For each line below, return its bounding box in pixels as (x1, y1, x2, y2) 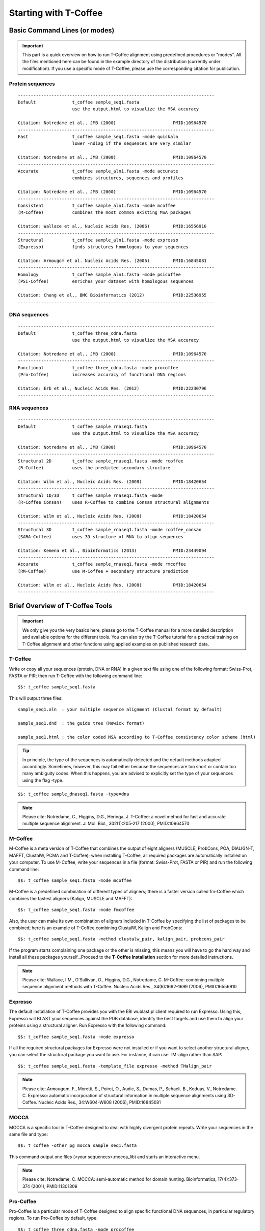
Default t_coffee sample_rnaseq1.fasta (18, 423, 147, 429)
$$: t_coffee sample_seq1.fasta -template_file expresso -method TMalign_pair (18, 1063, 212, 1069)
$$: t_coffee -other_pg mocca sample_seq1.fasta (18, 1143, 137, 1148)
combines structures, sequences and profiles (72, 175, 184, 181)
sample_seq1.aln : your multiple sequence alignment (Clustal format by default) (18, 707, 222, 713)
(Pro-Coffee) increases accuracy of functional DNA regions (18, 372, 186, 378)
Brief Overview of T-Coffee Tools (9, 601, 112, 610)
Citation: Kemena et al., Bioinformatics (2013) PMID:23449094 (18, 548, 207, 553)
